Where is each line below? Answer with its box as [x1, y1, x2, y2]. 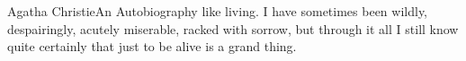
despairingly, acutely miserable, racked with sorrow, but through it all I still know [7, 19, 459, 38]
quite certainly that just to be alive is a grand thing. [7, 37, 297, 56]
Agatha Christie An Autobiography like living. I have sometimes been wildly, [7, 2, 428, 20]
